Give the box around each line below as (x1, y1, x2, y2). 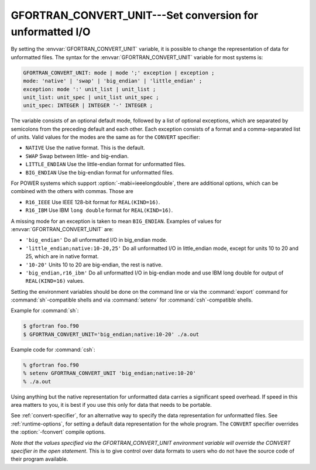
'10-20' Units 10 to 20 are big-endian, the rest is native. (25, 261, 163, 268)
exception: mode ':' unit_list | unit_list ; (23, 85, 156, 92)
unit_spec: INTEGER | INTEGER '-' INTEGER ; (23, 102, 153, 109)
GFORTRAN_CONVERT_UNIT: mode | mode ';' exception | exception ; (23, 69, 215, 76)
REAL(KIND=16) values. (25, 277, 85, 284)
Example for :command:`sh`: (11, 307, 79, 314)
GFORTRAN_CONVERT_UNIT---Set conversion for (11, 9, 259, 22)
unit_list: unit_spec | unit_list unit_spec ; (23, 94, 159, 101)
